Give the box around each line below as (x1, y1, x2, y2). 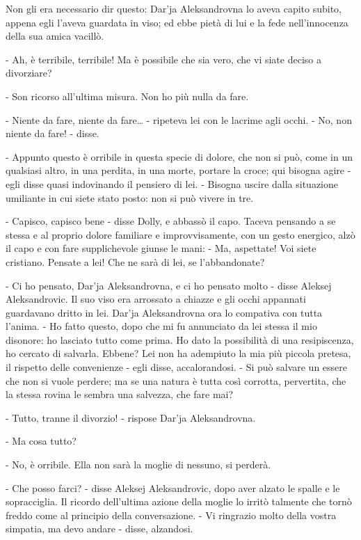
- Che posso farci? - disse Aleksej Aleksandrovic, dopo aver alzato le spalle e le (6, 480, 340, 495)
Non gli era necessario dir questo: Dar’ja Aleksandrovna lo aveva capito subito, (6, 1, 342, 15)
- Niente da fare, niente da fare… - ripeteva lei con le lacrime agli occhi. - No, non (6, 112, 352, 127)
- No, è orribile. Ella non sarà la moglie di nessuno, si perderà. (6, 457, 271, 472)
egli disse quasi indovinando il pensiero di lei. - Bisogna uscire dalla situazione (6, 176, 338, 191)
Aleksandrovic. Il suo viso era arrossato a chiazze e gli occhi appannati (6, 292, 306, 306)
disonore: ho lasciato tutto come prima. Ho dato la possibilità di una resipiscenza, (6, 332, 354, 347)
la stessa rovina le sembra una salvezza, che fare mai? (6, 387, 234, 402)
